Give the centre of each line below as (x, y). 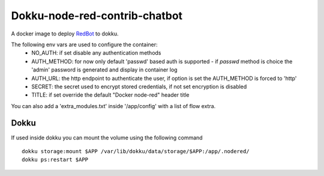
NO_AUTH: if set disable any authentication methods (96, 53)
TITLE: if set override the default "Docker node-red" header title (110, 95)
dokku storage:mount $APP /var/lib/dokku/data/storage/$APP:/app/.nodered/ (136, 151)
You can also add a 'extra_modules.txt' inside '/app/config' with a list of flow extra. (113, 106)
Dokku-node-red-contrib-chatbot (97, 16)
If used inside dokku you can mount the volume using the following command (107, 138)
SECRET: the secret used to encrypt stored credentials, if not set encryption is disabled (139, 86)
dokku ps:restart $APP (55, 160)
